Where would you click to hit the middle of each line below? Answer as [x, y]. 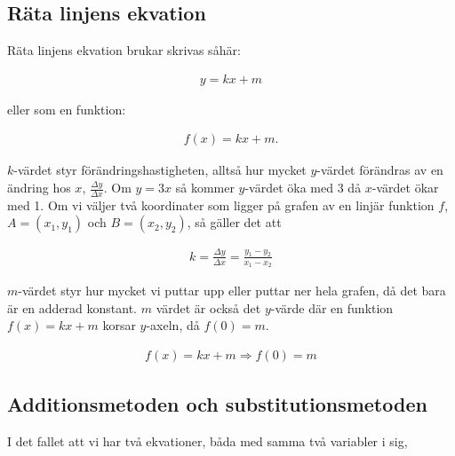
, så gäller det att [234, 222]
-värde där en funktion [332, 307]
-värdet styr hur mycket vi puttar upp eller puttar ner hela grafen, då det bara [232, 291]
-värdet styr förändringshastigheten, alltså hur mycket [160, 170]
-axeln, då [173, 325]
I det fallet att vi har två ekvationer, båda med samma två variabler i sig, [208, 441]
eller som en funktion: [67, 109]
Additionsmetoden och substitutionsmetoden [217, 404]
